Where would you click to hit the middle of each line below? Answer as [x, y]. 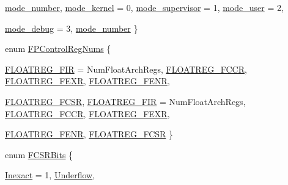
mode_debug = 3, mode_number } [72, 28]
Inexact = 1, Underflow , [50, 175]
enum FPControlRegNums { [58, 49]
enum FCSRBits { [39, 154]
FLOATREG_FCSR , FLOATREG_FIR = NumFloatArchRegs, [125, 101]
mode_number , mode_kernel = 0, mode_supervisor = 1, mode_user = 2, [144, 7]
